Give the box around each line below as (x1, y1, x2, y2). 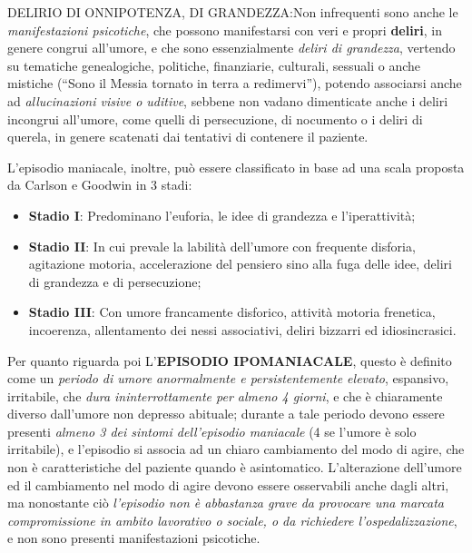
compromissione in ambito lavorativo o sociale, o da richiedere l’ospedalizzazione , (7, 510, 457, 529)
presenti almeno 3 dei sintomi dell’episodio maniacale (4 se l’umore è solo (7, 421, 417, 440)
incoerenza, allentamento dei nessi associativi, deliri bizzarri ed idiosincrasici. (28, 320, 457, 339)
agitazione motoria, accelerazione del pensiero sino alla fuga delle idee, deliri (28, 254, 452, 273)
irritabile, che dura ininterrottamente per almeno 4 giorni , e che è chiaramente (7, 386, 443, 405)
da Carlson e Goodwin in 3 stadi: (7, 175, 192, 194)
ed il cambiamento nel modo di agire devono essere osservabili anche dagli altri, (7, 475, 449, 494)
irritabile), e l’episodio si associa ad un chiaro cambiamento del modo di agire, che (7, 439, 465, 459)
